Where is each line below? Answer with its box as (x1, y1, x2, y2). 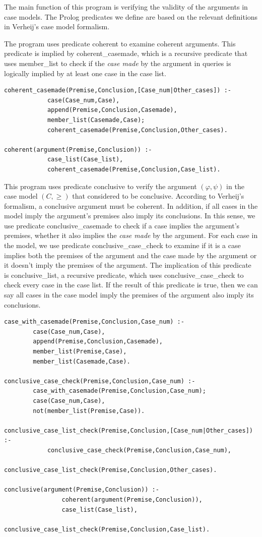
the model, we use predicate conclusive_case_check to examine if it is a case (4, 240, 241, 251)
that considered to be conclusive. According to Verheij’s (72, 191, 244, 201)
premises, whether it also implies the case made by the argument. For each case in (4, 230, 258, 241)
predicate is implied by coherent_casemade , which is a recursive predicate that (4, 48, 248, 58)
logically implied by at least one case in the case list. (4, 68, 166, 78)
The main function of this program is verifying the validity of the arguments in (4, 2, 248, 12)
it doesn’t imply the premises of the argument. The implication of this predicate (4, 260, 251, 270)
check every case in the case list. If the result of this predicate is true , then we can (4, 279, 258, 290)
